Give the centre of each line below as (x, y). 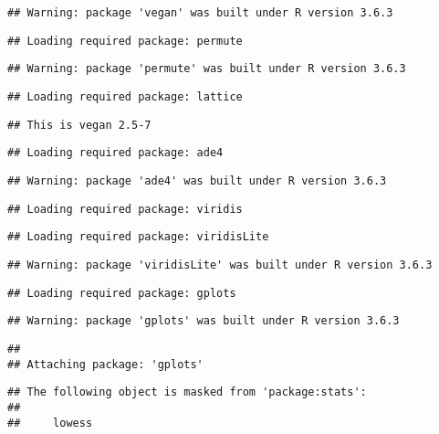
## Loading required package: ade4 (115, 153)
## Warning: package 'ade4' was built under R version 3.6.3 (197, 180)
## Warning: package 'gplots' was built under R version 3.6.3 (204, 321)
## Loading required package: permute (125, 41)
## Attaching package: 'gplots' (105, 364)
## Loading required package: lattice (125, 96)
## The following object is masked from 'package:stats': (187, 392)
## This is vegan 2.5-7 (79, 125)
